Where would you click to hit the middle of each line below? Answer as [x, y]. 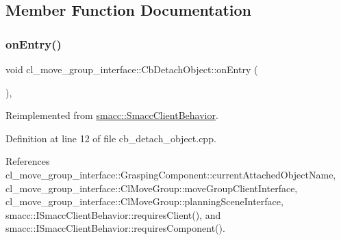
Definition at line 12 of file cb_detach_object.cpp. [111, 138]
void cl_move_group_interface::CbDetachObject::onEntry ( [132, 69]
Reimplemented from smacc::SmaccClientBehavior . [112, 115]
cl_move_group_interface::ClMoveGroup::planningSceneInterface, [144, 201]
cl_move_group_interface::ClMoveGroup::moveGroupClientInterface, [152, 188]
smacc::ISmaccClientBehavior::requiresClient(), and [113, 214]
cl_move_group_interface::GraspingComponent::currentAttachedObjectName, [171, 174]
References [28, 161]
